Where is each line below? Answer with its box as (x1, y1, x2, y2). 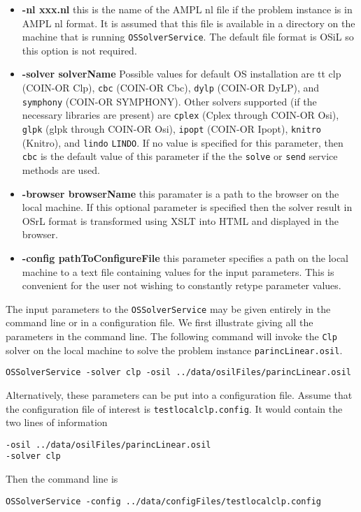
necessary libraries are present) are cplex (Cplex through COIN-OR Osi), (22, 108, 339, 122)
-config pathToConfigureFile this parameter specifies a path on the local (22, 250, 348, 265)
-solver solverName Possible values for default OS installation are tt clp (22, 66, 341, 81)
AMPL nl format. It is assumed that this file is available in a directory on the (22, 15, 355, 30)
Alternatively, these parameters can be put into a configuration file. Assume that (6, 387, 353, 402)
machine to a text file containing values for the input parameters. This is (22, 264, 334, 279)
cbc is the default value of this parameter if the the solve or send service (22, 149, 338, 163)
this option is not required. (22, 43, 137, 57)
